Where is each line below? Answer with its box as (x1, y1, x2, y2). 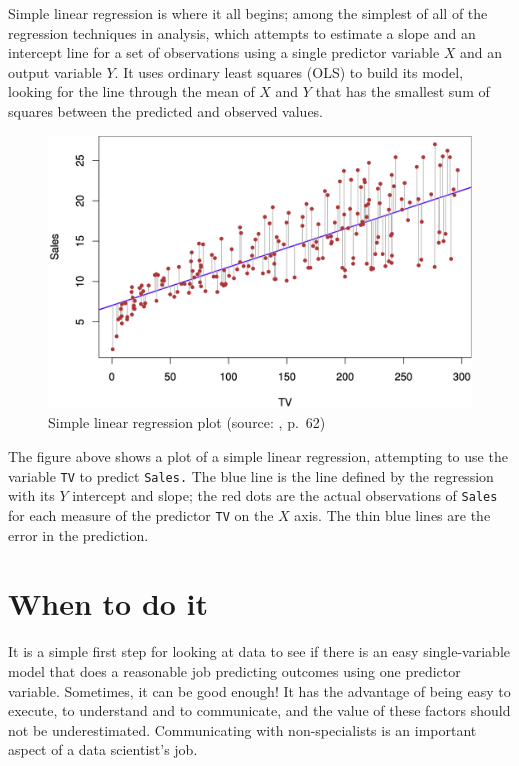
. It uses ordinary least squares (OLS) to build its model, (114, 61, 464, 82)
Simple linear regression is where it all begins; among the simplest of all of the (8, 3, 488, 23)
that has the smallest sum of (315, 81, 490, 102)
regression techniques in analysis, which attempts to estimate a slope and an (8, 22, 476, 43)
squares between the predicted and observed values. (8, 100, 324, 121)
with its (8, 485, 55, 506)
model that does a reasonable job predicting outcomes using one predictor (8, 660, 461, 681)
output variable (8, 61, 102, 82)
